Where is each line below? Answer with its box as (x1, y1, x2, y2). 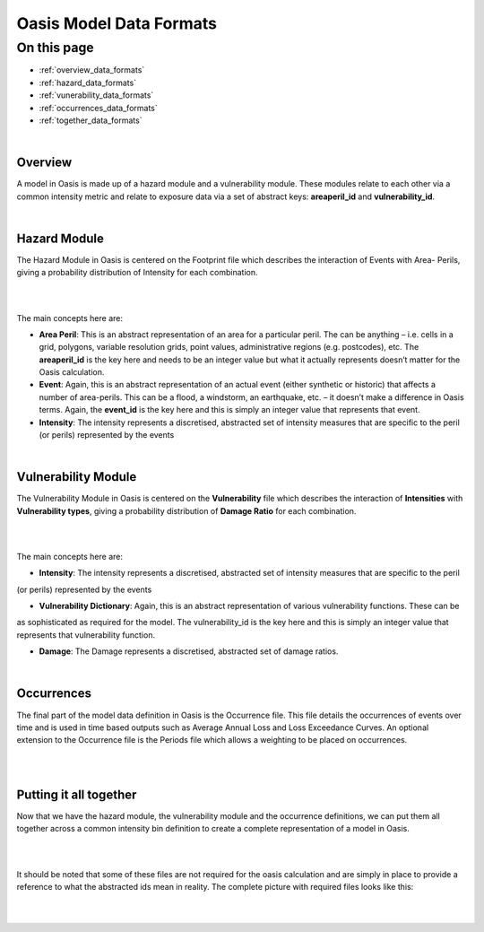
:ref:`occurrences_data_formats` (39, 102, 158, 113)
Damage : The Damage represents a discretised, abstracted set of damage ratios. (39, 646, 339, 657)
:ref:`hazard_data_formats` (39, 77, 137, 88)
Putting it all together (16, 787, 137, 802)
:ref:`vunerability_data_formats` (39, 90, 154, 100)
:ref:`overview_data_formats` (39, 65, 145, 75)
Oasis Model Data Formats (16, 13, 217, 33)
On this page (16, 39, 94, 56)
